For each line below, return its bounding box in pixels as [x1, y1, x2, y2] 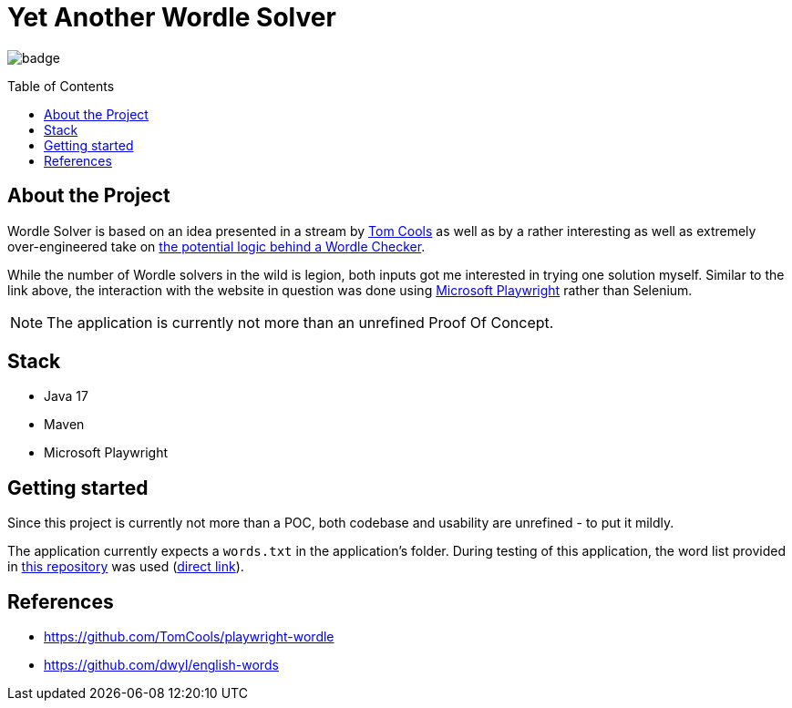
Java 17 [44, 388, 88, 405]
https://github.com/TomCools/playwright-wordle [44, 629, 334, 645]
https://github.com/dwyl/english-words [44, 657, 279, 673]
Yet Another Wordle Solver [7, 2, 336, 33]
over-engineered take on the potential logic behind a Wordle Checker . [7, 238, 426, 254]
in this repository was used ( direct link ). [7, 559, 244, 575]
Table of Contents [7, 77, 115, 94]
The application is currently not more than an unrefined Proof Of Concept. [46, 313, 554, 332]
